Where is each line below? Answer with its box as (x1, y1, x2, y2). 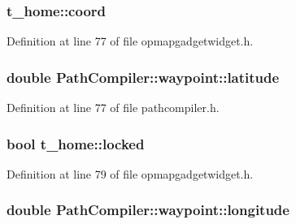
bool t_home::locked (7, 133, 145, 153)
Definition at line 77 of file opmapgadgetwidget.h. (7, 32, 254, 50)
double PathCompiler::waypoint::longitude (7, 200, 289, 220)
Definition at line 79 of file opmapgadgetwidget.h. (7, 165, 254, 182)
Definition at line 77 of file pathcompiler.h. (7, 99, 220, 116)
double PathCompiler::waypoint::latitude (7, 67, 280, 87)
